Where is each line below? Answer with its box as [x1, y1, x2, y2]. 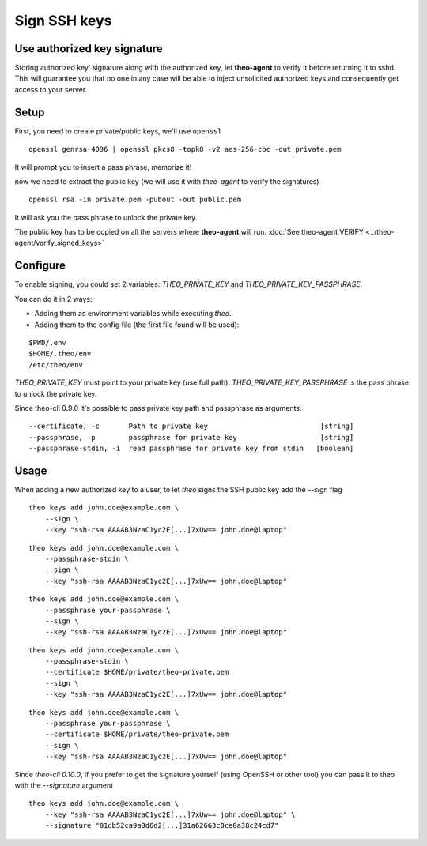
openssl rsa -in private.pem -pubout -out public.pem [28, 195, 241, 205]
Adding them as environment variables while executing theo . [34, 309, 232, 318]
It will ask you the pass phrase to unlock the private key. [14, 212, 198, 222]
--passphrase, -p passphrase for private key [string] [28, 433, 354, 442]
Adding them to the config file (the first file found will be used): [34, 320, 240, 329]
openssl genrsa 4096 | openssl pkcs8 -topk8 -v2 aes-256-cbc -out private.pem [28, 145, 342, 154]
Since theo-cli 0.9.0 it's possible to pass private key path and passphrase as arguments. [14, 403, 302, 412]
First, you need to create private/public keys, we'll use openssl [14, 126, 222, 136]
